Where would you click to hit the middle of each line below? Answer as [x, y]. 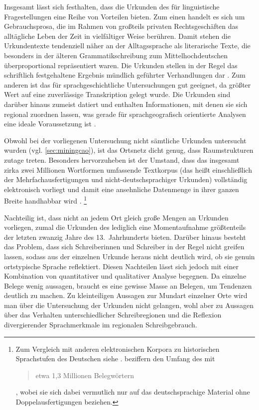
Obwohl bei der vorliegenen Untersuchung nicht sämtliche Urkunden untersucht [125, 140]
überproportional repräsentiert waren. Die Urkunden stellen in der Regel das [121, 65]
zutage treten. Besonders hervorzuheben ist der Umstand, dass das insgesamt [122, 159]
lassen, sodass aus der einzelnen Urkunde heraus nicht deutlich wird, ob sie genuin [129, 256]
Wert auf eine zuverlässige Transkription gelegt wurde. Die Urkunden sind [117, 94]
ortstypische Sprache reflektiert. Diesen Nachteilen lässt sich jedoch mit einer [121, 266]
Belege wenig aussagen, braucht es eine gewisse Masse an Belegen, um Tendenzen [128, 285]
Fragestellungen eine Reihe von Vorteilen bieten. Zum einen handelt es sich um [125, 16]
